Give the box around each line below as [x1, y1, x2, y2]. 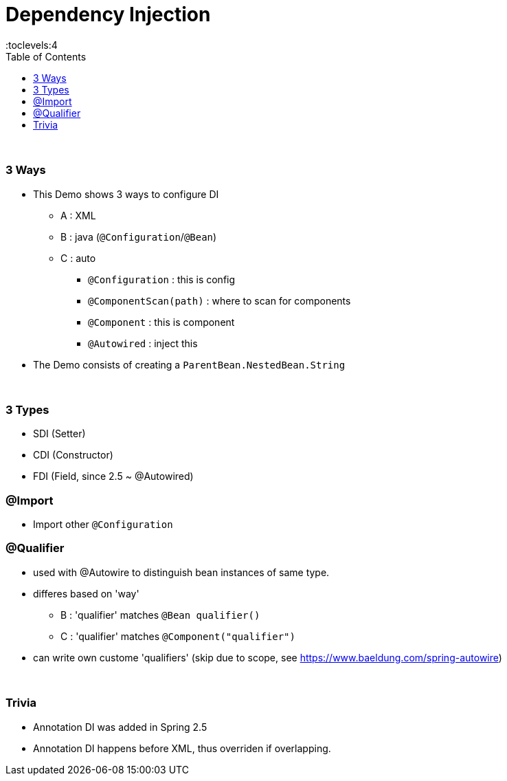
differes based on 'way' [33, 587, 139, 599]
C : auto [60, 252, 96, 264]
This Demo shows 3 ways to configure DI [33, 188, 219, 200]
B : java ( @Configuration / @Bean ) [60, 230, 217, 243]
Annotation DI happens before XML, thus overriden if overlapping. [33, 742, 331, 754]
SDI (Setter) [33, 428, 86, 440]
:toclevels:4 [5, 38, 58, 51]
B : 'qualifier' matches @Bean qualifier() [60, 608, 260, 621]
